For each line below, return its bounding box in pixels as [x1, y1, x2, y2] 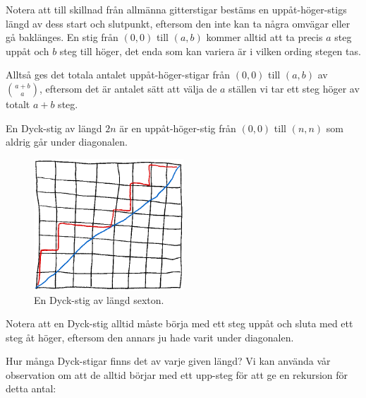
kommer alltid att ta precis [206, 30, 323, 45]
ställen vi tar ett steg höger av [228, 81, 360, 95]
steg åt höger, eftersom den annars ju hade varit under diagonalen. [6, 329, 294, 344]
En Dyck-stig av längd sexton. [34, 292, 164, 307]
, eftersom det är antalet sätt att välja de [39, 81, 217, 95]
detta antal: [6, 381, 56, 396]
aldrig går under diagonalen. [6, 134, 128, 149]
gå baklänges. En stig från [6, 30, 118, 45]
